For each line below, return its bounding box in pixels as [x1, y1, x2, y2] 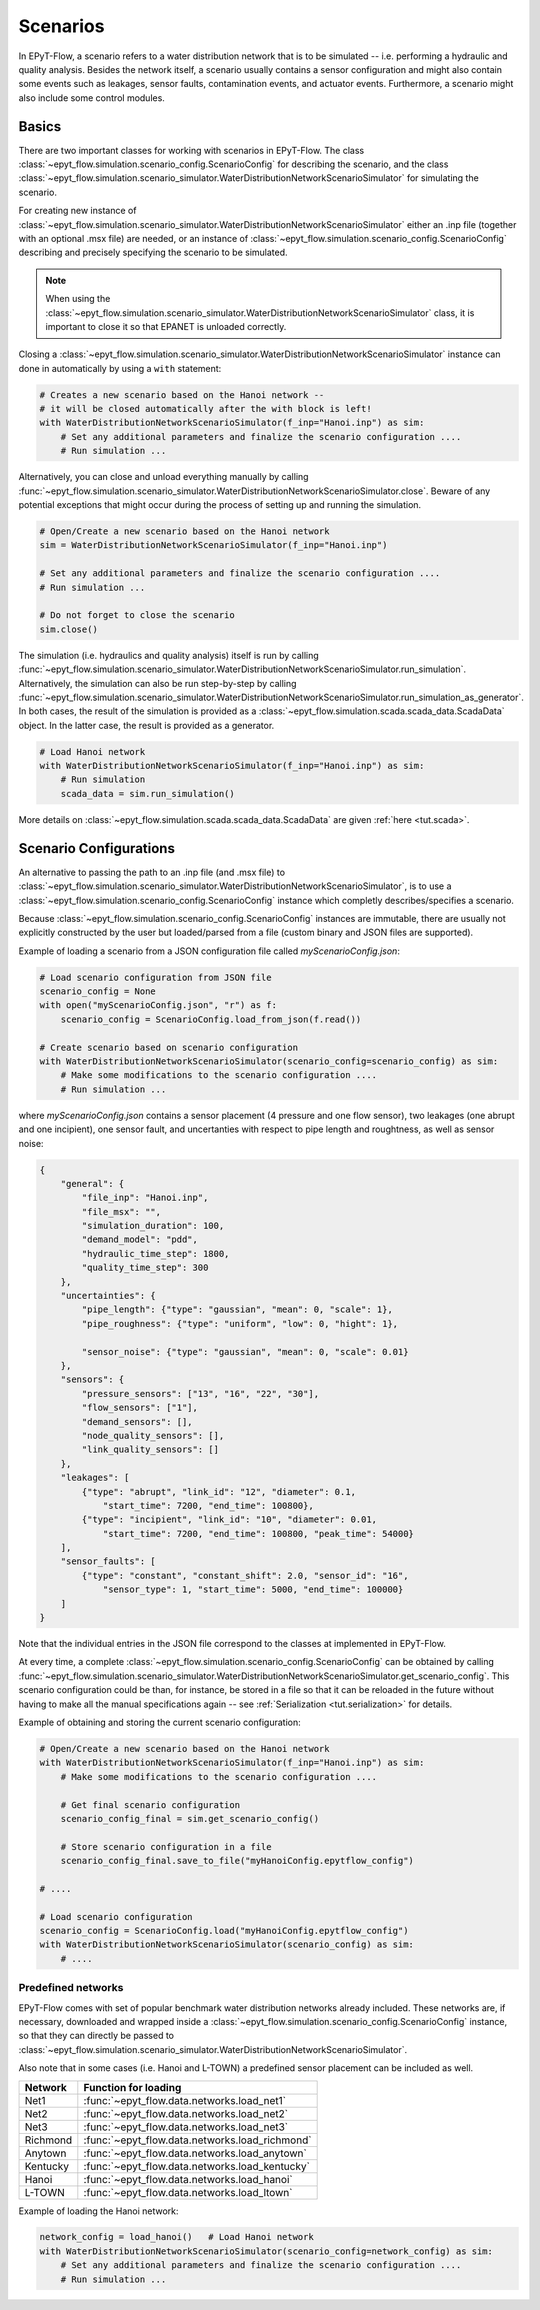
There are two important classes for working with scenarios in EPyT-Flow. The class [18, 144, 365, 156]
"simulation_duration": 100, [81, 1220, 225, 1232]
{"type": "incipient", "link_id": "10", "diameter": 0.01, [81, 1514, 378, 1525]
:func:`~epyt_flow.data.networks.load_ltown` [83, 2185, 293, 2199]
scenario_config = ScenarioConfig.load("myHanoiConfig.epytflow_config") [39, 1925, 409, 1937]
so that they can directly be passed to [18, 2030, 175, 2042]
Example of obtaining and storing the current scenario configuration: [18, 1716, 301, 1728]
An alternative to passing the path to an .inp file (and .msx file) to [18, 866, 285, 878]
